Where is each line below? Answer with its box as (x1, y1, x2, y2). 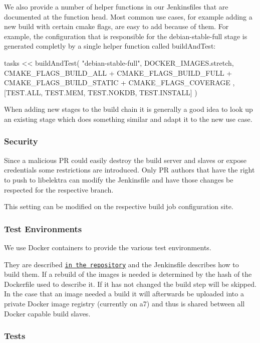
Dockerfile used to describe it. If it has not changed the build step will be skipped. (4, 278, 256, 289)
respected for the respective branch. (4, 184, 114, 195)
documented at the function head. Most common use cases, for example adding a (4, 11, 252, 22)
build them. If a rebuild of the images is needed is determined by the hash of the (4, 269, 252, 279)
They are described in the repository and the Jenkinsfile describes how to (4, 259, 239, 269)
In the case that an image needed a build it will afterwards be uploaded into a (4, 288, 244, 299)
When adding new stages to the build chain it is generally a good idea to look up (4, 104, 253, 114)
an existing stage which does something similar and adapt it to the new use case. (4, 113, 252, 124)
